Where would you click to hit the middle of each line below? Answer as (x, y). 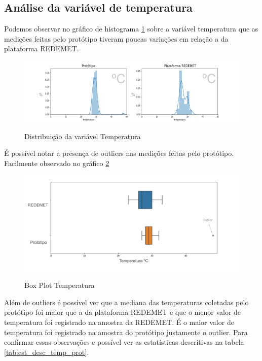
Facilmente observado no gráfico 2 (57, 163)
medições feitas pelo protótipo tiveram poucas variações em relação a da (116, 38)
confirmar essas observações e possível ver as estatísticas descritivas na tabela (124, 342)
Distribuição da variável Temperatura (83, 136)
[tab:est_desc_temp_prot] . (47, 352)
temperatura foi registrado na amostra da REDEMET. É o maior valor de (119, 322)
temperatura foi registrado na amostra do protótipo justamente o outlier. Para (126, 332)
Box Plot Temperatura (60, 285)
